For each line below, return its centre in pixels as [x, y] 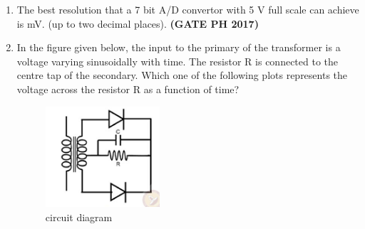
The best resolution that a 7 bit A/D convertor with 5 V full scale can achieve [188, 9]
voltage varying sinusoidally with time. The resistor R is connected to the [178, 61]
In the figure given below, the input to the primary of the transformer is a [179, 47]
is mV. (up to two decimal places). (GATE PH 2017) [138, 23]
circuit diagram [79, 217]
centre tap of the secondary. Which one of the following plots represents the [182, 75]
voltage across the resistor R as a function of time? [128, 89]
